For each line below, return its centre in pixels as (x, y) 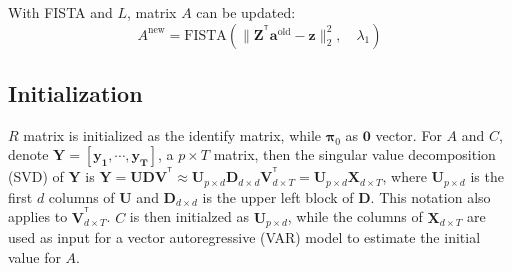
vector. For (408, 134)
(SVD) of (36, 176)
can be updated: (246, 12)
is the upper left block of (278, 196)
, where (404, 176)
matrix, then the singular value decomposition (354, 154)
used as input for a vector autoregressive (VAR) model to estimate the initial (244, 236)
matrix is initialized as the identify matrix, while (172, 134)
